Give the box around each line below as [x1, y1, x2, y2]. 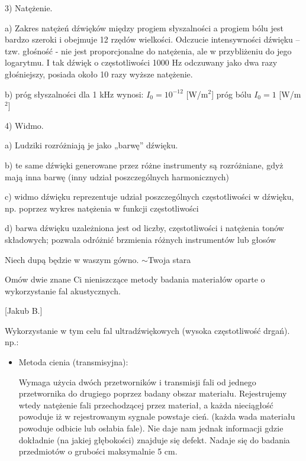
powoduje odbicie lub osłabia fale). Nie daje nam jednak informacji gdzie [18, 422, 284, 434]
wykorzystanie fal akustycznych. [5, 284, 121, 297]
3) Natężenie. [5, 2, 53, 14]
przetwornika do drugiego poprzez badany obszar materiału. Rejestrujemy [18, 387, 287, 400]
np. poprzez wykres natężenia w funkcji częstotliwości [5, 202, 199, 214]
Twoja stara [147, 253, 191, 265]
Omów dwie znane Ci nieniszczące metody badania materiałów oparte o [5, 273, 265, 285]
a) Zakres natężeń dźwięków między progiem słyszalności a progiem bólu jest [5, 21, 284, 34]
